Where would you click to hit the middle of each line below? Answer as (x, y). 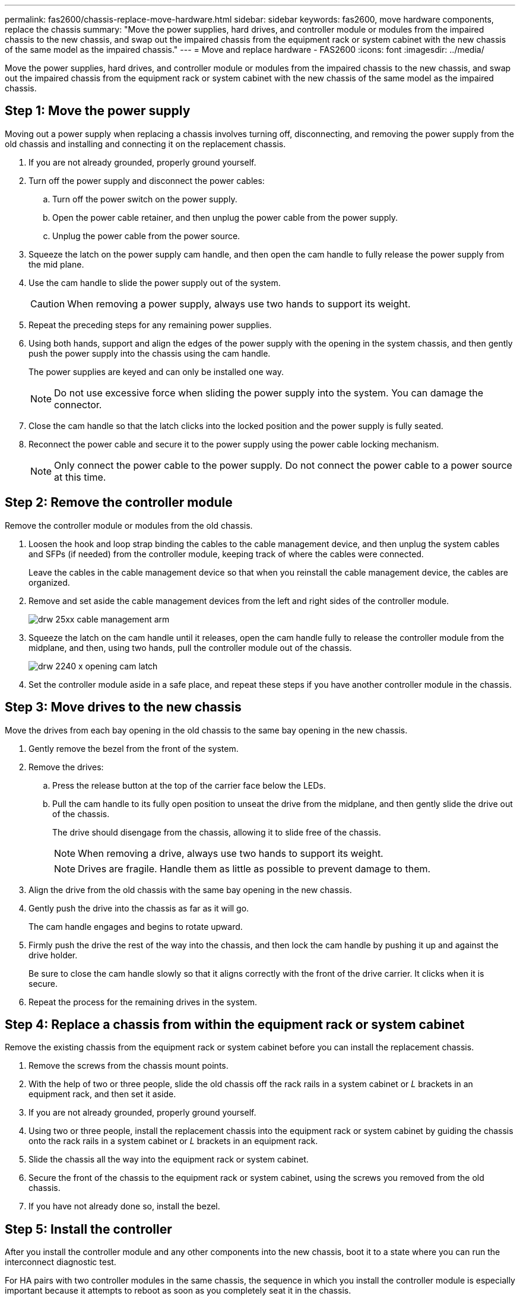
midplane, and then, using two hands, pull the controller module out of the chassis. (190, 647)
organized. (49, 582)
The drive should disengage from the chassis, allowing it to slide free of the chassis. (217, 832)
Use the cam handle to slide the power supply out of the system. (155, 282)
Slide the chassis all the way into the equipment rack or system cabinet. (169, 1160)
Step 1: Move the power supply (98, 111)
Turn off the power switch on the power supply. (145, 199)
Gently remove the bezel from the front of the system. (134, 748)
